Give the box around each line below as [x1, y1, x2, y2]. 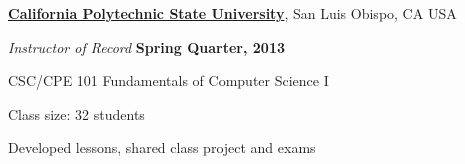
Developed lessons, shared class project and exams [8, 137, 316, 158]
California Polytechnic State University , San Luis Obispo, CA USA [8, 3, 457, 23]
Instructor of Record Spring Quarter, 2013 [8, 36, 285, 57]
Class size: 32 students [8, 103, 145, 124]
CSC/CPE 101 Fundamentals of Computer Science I [8, 70, 329, 91]
